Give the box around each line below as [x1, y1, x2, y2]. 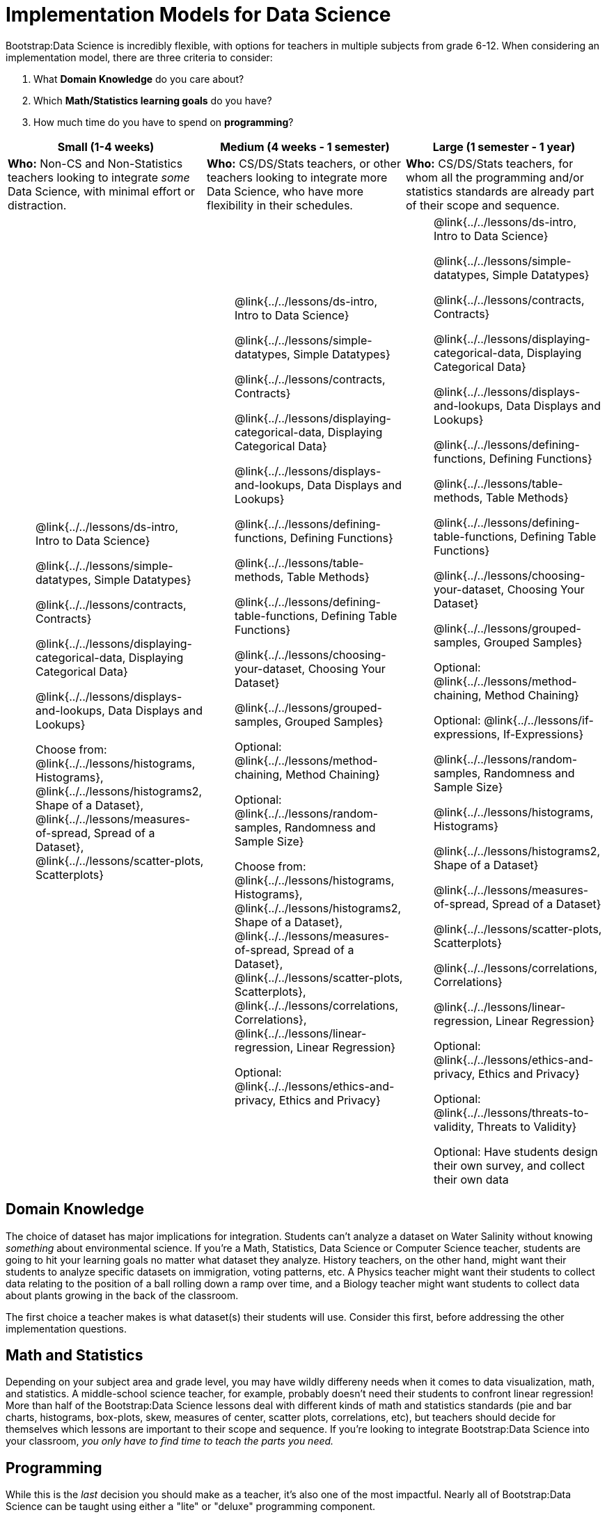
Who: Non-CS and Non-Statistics [8, 156, 183, 170]
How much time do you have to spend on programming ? [33, 116, 294, 128]
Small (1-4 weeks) [57, 139, 155, 154]
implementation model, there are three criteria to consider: [6, 51, 273, 63]
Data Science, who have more [206, 184, 364, 198]
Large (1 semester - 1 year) [432, 139, 576, 154]
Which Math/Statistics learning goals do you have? [33, 94, 272, 106]
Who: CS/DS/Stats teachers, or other [206, 156, 401, 170]
